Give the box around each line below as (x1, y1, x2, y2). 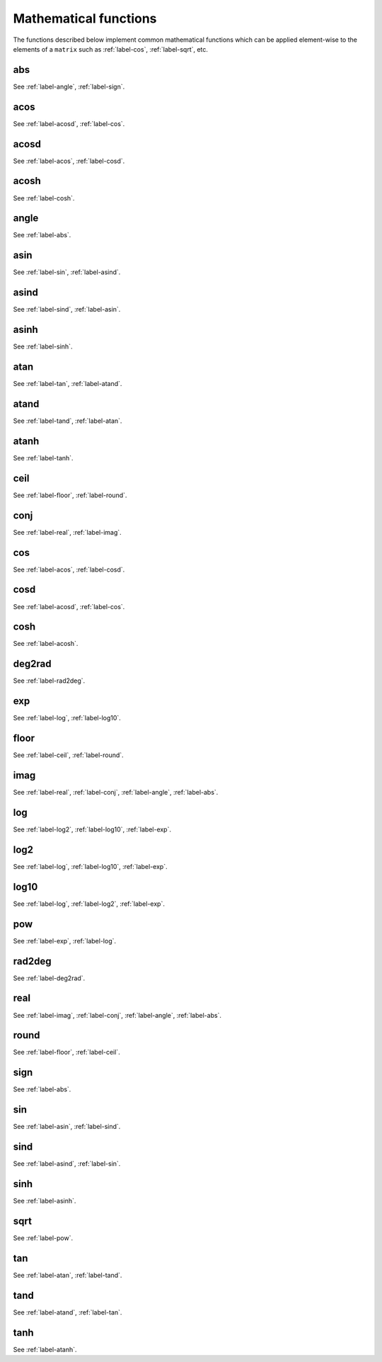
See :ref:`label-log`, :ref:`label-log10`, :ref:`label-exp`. (13, 862, 168, 870)
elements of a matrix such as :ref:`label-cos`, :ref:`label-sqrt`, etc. (13, 45, 209, 53)
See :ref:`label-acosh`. (13, 640, 79, 648)
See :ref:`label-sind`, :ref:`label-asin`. (13, 305, 121, 314)
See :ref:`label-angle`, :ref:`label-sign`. (13, 82, 125, 91)
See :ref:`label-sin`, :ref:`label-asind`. (13, 268, 121, 276)
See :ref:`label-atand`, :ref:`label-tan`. (13, 1307, 122, 1317)
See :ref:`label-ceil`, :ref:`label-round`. (13, 751, 124, 759)
